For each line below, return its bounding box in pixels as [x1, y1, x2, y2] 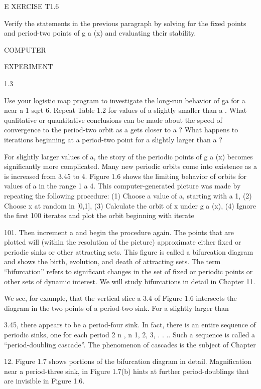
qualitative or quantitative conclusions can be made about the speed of [4, 114, 222, 125]
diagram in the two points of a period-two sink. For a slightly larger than [4, 302, 229, 313]
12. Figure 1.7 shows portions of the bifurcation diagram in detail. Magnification [4, 356, 251, 366]
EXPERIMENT [4, 61, 53, 72]
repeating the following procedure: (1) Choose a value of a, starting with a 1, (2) [4, 190, 252, 201]
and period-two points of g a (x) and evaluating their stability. [4, 28, 196, 38]
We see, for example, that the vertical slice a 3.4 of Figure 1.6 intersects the [4, 293, 237, 303]
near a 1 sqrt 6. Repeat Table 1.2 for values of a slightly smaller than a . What [4, 105, 247, 115]
